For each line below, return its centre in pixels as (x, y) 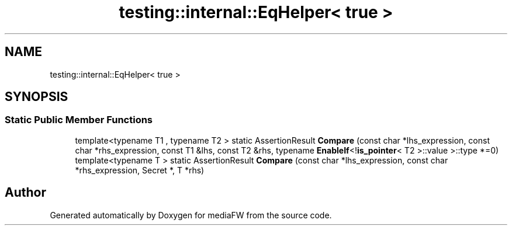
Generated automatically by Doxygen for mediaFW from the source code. (191, 215)
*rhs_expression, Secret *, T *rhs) (140, 170)
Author (25, 193)
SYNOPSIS (37, 97)
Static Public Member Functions (79, 120)
